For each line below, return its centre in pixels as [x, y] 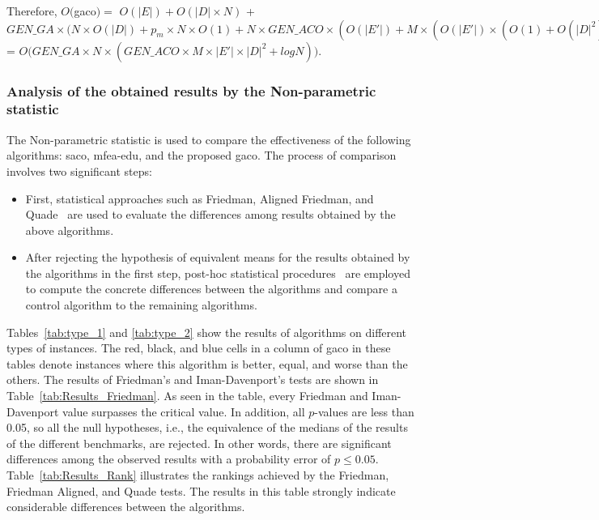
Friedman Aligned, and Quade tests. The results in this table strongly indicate [201, 490]
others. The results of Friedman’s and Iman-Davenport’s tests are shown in [193, 379]
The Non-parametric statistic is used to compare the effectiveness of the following [209, 139]
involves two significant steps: [79, 170]
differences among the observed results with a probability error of [169, 459]
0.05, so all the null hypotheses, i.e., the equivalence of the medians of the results [207, 427]
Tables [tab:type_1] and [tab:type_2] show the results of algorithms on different [207, 332]
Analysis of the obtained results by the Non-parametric [191, 90]
